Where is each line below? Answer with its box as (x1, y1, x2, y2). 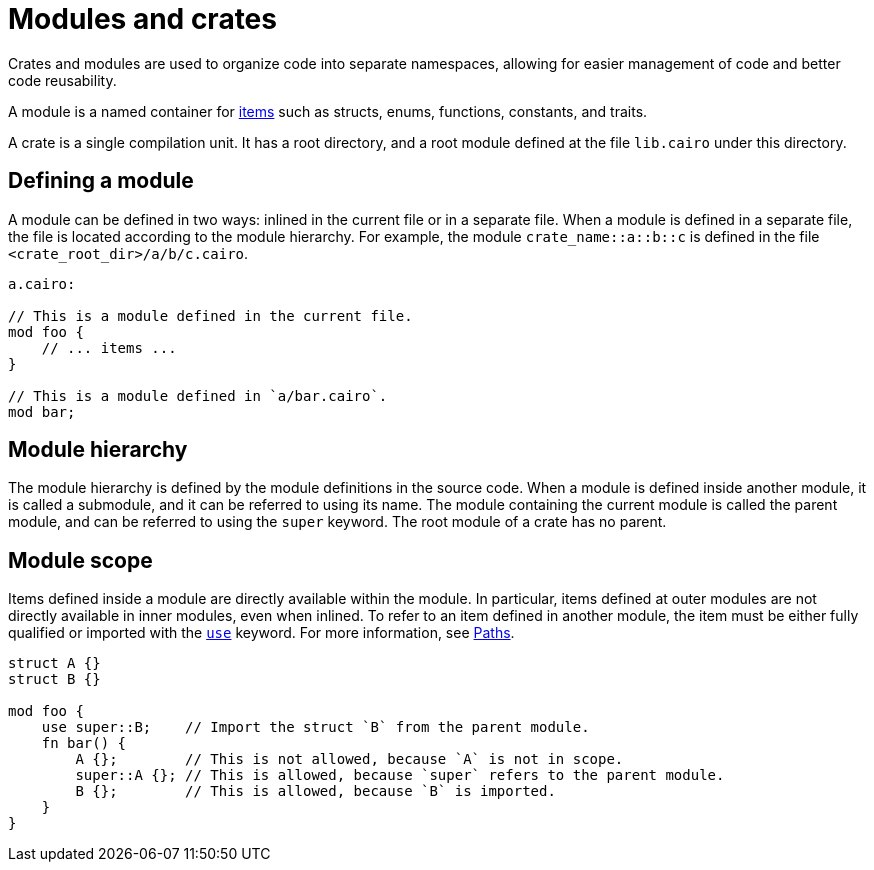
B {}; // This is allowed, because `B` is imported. (75, 783, 556, 800)
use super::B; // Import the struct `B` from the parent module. (41, 719, 590, 736)
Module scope (8, 547, 153, 573)
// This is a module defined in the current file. (8, 307, 413, 324)
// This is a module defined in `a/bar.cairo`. (8, 387, 388, 404)
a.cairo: (8, 275, 76, 292)
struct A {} (8, 655, 101, 672)
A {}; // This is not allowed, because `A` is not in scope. (75, 751, 624, 768)
